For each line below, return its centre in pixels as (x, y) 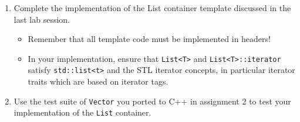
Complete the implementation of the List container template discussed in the (152, 8)
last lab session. (42, 19)
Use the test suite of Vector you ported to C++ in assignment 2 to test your (152, 101)
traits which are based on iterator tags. (98, 81)
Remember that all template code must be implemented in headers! (149, 39)
